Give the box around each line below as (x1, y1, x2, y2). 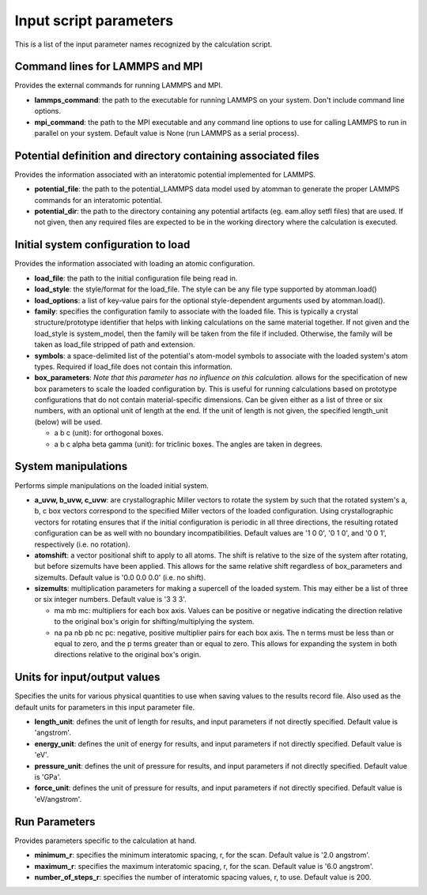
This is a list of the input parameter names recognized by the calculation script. (14, 39, 273, 49)
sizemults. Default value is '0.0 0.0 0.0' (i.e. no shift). (34, 573, 206, 582)
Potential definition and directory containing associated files (14, 149, 320, 162)
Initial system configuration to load (14, 238, 191, 252)
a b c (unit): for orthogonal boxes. (54, 428, 164, 438)
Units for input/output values (14, 671, 161, 684)
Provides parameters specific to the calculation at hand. (14, 836, 197, 845)
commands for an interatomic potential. (34, 195, 163, 205)
